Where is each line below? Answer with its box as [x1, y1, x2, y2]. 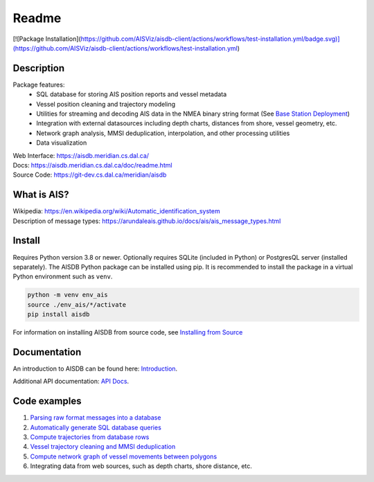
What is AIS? [12, 189, 69, 201]
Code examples [12, 395, 82, 407]
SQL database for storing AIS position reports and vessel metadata [36, 90, 227, 98]
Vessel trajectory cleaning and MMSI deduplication [30, 443, 176, 451]
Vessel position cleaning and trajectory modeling [36, 100, 176, 108]
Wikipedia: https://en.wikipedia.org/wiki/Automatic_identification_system [12, 207, 221, 215]
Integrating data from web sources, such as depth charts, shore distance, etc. [30, 462, 253, 470]
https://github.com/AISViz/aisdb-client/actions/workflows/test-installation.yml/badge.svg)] [80, 35, 340, 43]
